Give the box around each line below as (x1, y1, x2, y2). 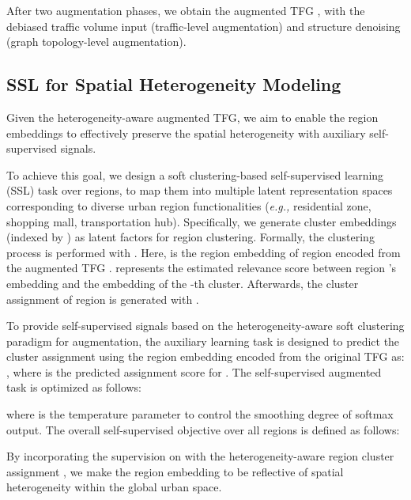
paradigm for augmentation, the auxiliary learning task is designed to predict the (6, 332, 400, 349)
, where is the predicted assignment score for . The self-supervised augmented (6, 363, 382, 380)
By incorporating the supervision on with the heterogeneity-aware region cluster (6, 448, 394, 464)
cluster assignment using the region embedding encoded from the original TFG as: (6, 348, 405, 365)
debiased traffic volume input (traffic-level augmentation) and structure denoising (6, 17, 401, 34)
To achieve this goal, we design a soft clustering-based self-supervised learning (6, 166, 384, 183)
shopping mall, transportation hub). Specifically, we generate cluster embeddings (6, 213, 397, 229)
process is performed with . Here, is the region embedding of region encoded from (6, 244, 401, 260)
